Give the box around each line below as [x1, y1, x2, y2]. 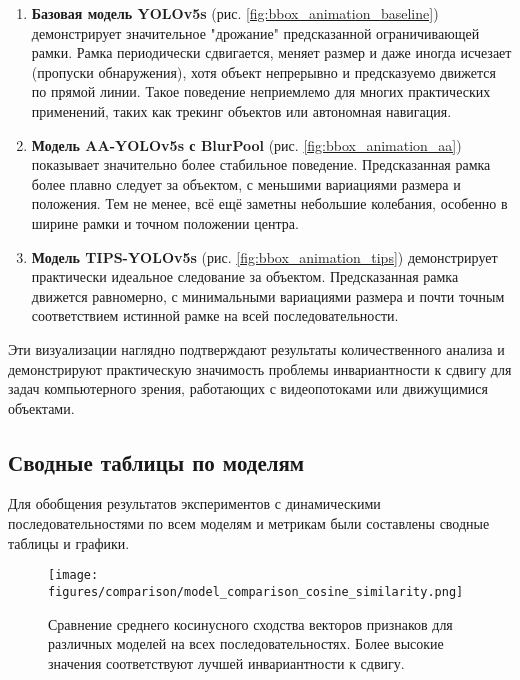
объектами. [8, 397, 75, 418]
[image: [48, 568, 99, 583]
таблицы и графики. [8, 532, 130, 553]
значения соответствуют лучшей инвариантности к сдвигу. [48, 652, 405, 673]
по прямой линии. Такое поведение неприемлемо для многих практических [31, 81, 491, 102]
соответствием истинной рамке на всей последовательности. [31, 305, 399, 326]
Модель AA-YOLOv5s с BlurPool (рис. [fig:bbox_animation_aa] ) [31, 134, 462, 155]
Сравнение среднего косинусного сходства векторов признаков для [48, 613, 453, 634]
